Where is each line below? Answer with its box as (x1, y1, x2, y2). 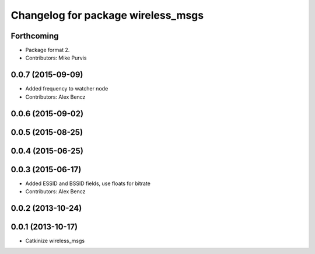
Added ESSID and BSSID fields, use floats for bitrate (25, 180, 151, 187)
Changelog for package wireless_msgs (10, 9, 204, 22)
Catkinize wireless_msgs (25, 237, 85, 245)
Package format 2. (25, 47, 70, 54)
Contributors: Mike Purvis (25, 54, 87, 61)
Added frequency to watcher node (25, 85, 108, 92)
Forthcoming (10, 31, 59, 41)
